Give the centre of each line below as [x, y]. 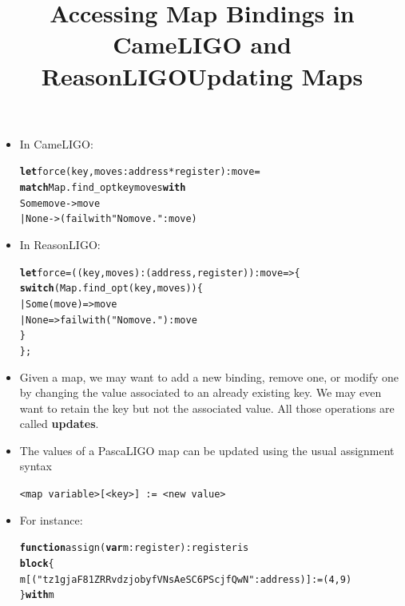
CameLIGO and [202, 44]
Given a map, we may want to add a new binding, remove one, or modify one [209, 376]
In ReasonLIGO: [60, 244]
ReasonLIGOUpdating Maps [202, 75]
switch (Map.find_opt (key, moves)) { [111, 289]
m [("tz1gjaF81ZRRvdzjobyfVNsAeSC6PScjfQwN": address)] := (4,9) [186, 579]
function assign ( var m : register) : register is [134, 548]
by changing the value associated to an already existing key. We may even [201, 392]
